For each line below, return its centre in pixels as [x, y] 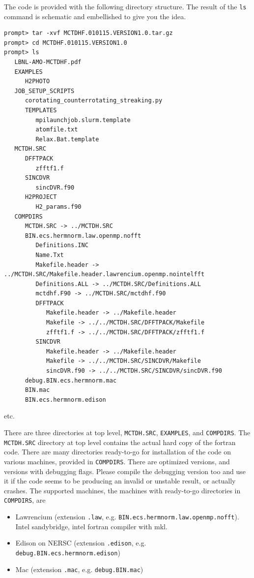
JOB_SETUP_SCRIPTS [44, 91]
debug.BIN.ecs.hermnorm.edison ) [68, 552]
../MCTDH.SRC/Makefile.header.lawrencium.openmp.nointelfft [104, 274]
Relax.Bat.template [67, 139]
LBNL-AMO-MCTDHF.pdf [48, 62]
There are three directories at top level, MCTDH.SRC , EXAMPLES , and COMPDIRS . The [127, 432]
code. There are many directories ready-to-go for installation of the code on [117, 452]
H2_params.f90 [58, 207]
